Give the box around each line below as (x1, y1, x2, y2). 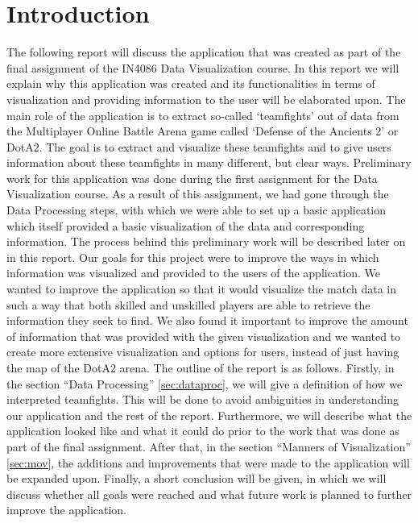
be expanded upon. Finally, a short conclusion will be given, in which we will (6, 470, 387, 487)
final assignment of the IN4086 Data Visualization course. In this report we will (6, 59, 399, 76)
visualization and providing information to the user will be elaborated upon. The (6, 90, 406, 107)
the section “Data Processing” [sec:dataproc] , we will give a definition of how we (6, 375, 403, 392)
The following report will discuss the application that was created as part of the (6, 44, 401, 60)
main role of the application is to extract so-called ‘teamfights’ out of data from (6, 106, 399, 123)
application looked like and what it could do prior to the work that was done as (6, 422, 399, 439)
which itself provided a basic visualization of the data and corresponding (6, 217, 365, 234)
